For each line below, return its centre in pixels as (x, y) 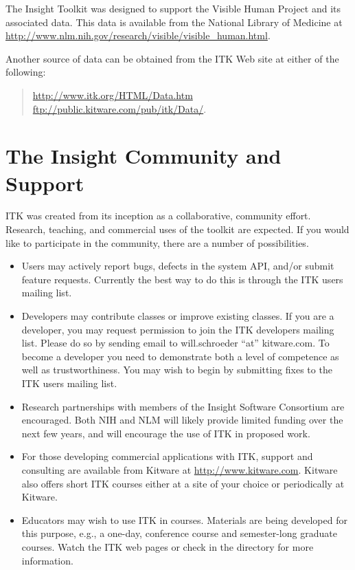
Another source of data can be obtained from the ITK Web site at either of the (172, 58)
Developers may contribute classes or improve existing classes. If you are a (178, 316)
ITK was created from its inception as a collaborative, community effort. (158, 216)
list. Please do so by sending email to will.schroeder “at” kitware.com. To (175, 343)
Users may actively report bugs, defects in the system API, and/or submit (178, 266)
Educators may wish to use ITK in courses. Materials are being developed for (184, 519)
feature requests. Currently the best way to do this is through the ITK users (182, 279)
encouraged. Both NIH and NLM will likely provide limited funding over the (182, 420)
